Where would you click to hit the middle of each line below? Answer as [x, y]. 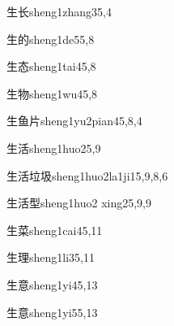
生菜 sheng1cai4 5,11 [55, 230]
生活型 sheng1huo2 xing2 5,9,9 [79, 203]
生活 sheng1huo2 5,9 [54, 148]
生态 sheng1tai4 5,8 [51, 66]
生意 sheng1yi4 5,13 [52, 284]
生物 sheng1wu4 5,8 [52, 93]
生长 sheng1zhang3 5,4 [59, 11]
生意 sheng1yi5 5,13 [52, 312]
